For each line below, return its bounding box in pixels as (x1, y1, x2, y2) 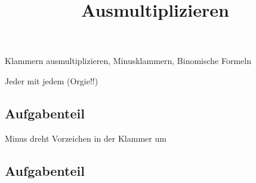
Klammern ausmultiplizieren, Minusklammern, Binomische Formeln (5, 54, 252, 67)
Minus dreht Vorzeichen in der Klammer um (5, 132, 166, 144)
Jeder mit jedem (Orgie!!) (5, 74, 98, 87)
